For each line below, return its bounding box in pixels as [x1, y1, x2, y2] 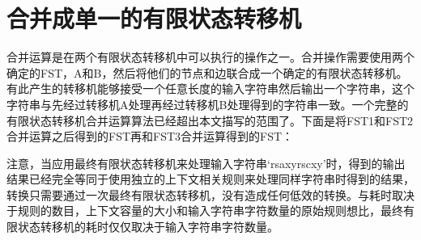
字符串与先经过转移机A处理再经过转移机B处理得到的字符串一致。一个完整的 [6, 95, 409, 112]
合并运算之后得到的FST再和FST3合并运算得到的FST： [6, 128, 294, 145]
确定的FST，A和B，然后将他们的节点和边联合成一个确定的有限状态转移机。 [6, 64, 408, 81]
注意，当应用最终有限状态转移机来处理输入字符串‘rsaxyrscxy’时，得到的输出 [6, 154, 406, 171]
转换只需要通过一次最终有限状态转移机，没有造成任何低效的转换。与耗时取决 [6, 186, 415, 203]
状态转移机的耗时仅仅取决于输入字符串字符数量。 [17, 218, 279, 235]
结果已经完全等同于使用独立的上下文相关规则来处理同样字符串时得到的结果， [6, 171, 415, 187]
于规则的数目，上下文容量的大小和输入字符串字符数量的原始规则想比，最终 [6, 202, 403, 219]
